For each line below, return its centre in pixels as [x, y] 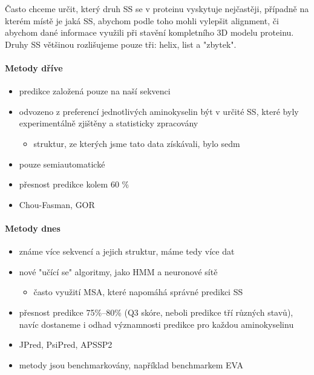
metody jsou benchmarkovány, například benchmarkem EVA [131, 364]
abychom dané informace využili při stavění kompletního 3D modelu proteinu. [149, 32]
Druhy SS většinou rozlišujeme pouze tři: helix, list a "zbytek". [121, 44]
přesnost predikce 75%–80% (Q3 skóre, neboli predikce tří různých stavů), [156, 312]
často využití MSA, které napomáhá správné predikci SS [138, 292]
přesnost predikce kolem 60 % [74, 184]
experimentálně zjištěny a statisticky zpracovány [109, 123]
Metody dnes [33, 228]
